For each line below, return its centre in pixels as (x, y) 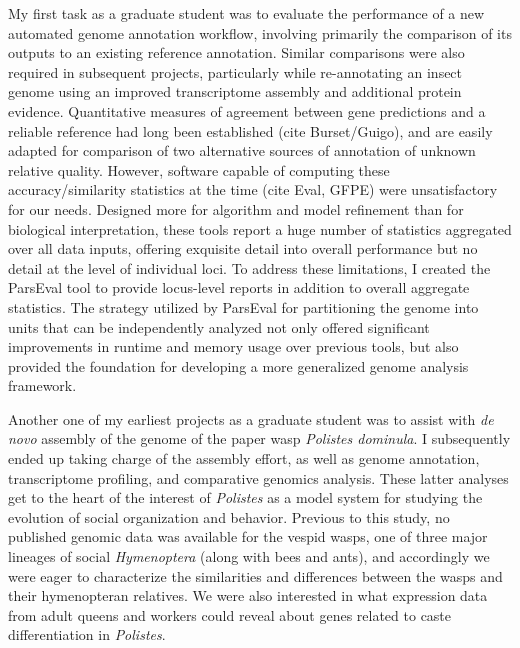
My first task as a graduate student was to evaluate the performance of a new (246, 13)
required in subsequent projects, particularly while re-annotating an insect (235, 71)
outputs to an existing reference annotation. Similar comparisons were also (236, 52)
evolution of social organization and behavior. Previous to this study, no (229, 516)
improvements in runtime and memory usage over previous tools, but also (233, 346)
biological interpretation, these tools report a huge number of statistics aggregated (260, 228)
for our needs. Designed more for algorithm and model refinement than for (236, 208)
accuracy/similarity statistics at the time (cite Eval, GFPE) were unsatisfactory (253, 189)
